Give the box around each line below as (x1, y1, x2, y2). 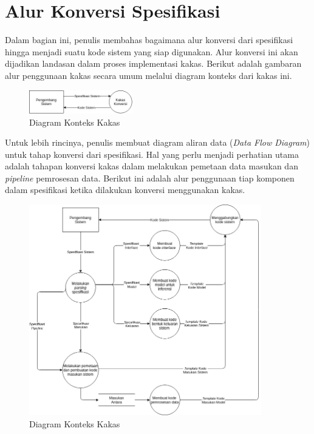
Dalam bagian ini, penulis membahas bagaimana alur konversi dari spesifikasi (5, 33, 293, 46)
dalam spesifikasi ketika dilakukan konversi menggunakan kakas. (5, 183, 245, 196)
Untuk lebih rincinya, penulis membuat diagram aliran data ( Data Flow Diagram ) (5, 136, 310, 149)
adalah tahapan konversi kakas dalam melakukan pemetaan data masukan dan (5, 160, 298, 172)
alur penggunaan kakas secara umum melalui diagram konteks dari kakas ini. (5, 69, 292, 81)
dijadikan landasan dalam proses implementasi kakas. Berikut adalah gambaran (5, 57, 302, 70)
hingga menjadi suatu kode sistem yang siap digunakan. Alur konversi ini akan (5, 45, 298, 58)
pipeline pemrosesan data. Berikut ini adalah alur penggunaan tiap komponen (5, 171, 295, 184)
